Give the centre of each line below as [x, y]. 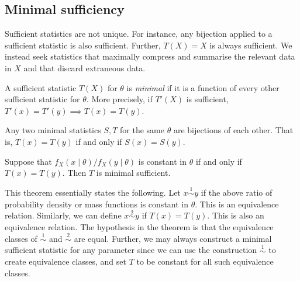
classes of [21, 238]
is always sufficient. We [251, 45]
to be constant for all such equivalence [205, 261]
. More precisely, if [119, 99]
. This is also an [236, 215]
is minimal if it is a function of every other [203, 87]
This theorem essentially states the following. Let [93, 192]
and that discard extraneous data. [85, 67]
